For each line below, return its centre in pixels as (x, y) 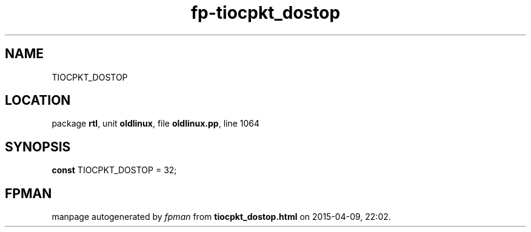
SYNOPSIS (38, 147)
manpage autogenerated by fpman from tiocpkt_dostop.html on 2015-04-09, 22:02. (221, 217)
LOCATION (38, 101)
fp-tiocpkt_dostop (265, 13)
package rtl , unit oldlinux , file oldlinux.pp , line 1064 (156, 124)
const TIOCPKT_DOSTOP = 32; (114, 170)
